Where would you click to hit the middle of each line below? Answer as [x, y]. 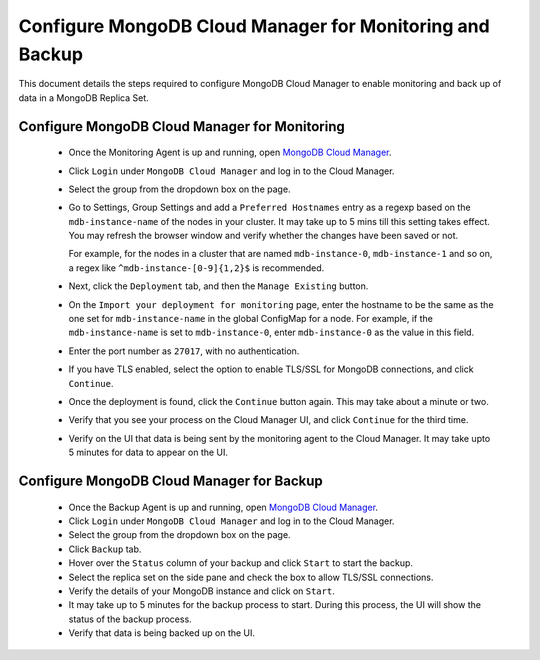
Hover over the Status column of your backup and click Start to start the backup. [241, 563]
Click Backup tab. [105, 549]
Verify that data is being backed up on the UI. [161, 633]
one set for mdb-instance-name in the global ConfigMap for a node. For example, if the [251, 319]
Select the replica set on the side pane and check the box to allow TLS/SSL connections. [251, 577]
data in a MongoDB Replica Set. [83, 97]
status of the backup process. [130, 619]
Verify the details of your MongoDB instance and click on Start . [201, 591]
